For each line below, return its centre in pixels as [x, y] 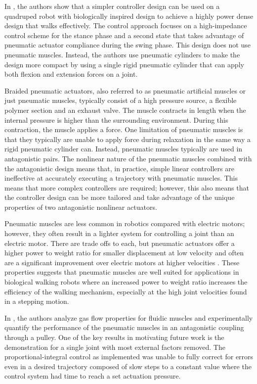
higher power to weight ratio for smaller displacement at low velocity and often [124, 253]
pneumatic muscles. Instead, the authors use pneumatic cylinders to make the [122, 54]
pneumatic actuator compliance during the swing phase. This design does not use [128, 45]
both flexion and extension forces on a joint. [71, 74]
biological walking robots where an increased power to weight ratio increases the [126, 282]
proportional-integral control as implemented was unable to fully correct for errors [129, 357]
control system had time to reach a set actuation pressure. [93, 376]
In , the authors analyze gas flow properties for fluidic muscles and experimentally [129, 317]
